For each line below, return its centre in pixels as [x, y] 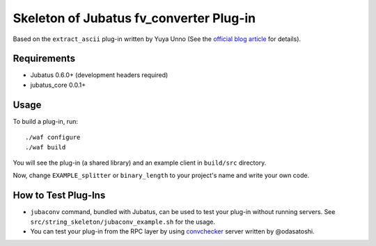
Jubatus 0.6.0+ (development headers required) [99, 75]
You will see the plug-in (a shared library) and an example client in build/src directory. [140, 163]
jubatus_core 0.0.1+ [58, 85]
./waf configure [53, 138]
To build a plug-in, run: [45, 121]
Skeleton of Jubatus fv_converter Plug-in [134, 18]
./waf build [46, 147]
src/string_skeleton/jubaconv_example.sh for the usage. [123, 222]
